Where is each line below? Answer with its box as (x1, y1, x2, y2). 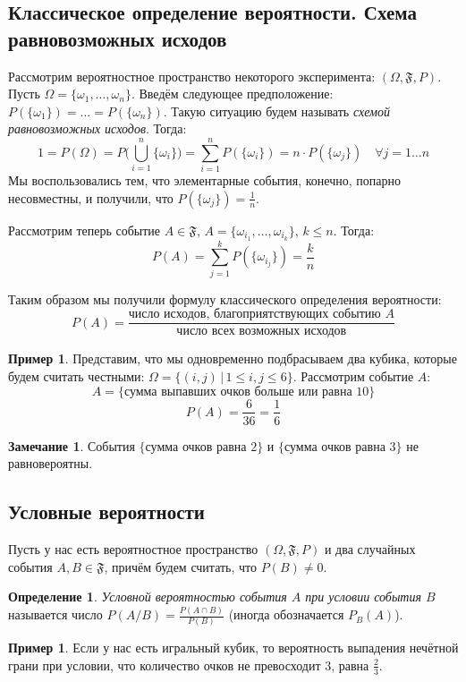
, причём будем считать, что (104, 557, 258, 575)
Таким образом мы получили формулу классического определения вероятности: (8, 289, 442, 308)
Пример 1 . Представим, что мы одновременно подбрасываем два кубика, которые (8, 349, 457, 368)
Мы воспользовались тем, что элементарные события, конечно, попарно (8, 171, 401, 190)
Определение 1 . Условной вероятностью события (8, 587, 287, 606)
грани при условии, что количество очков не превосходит (8, 655, 321, 674)
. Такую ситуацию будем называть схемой (163, 101, 390, 120)
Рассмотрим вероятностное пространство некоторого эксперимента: (8, 66, 376, 85)
